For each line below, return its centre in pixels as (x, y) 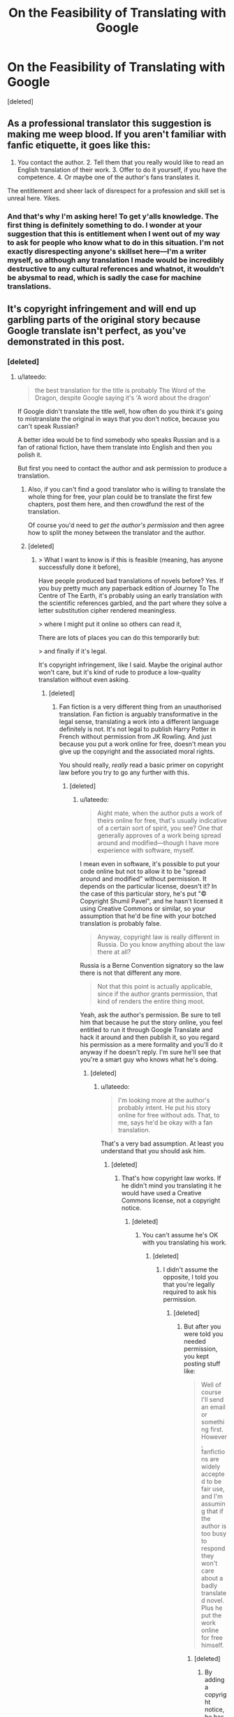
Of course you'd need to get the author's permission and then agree (126, 525)
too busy (214, 1534)
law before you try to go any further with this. (124, 772)
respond (213, 1548)
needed (195, 1342)
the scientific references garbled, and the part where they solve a (132, 603)
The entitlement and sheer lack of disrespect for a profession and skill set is (116, 190)
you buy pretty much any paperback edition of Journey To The (129, 588)
